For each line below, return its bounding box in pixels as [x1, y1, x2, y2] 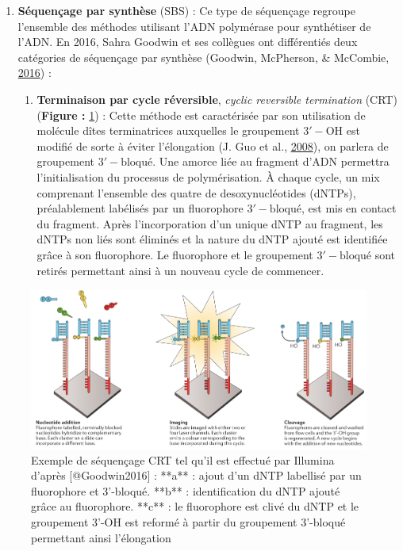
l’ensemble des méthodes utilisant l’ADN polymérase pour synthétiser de [17, 17, 371, 34]
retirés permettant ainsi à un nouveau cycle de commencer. [36, 262, 324, 278]
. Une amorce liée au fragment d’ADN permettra [152, 153, 390, 170]
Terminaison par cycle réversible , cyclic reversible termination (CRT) [36, 90, 397, 107]
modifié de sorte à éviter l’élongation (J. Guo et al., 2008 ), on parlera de [36, 137, 389, 154]
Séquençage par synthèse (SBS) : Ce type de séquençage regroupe [17, 2, 355, 18]
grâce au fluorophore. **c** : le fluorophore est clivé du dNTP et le [31, 498, 359, 515]
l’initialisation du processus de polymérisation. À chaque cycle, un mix [36, 168, 380, 185]
